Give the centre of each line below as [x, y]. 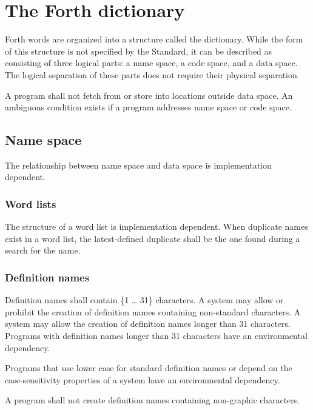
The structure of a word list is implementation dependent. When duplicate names [156, 227]
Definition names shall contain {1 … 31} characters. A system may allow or [144, 300]
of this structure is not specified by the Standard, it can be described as [139, 51]
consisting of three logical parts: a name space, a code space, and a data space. [151, 63]
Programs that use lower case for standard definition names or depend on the [149, 368]
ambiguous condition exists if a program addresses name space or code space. [148, 107]
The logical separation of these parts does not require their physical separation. [152, 74]
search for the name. [43, 250]
